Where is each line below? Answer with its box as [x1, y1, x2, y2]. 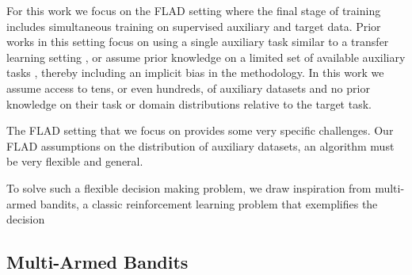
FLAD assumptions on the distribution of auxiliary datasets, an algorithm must [6, 137, 395, 154]
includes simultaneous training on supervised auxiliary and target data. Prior [6, 17, 381, 34]
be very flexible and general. [6, 153, 143, 170]
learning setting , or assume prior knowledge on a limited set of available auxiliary [6, 48, 406, 65]
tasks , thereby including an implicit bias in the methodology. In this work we [6, 64, 384, 81]
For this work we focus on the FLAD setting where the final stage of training [6, 2, 381, 18]
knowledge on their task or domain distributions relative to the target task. [6, 95, 372, 112]
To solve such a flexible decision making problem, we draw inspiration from [6, 179, 372, 196]
